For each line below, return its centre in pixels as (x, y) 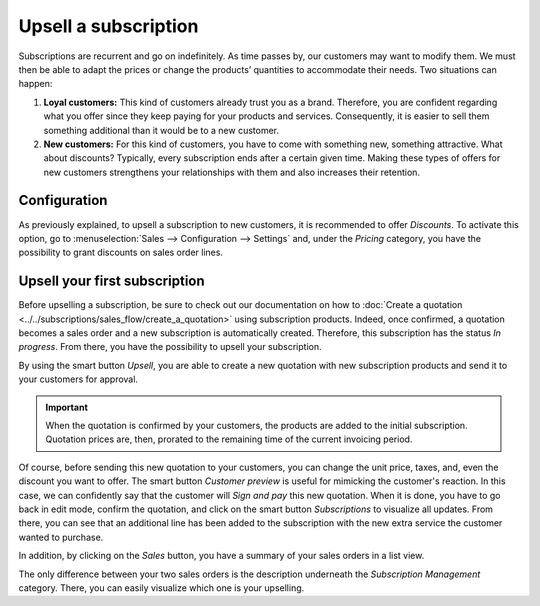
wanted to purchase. (61, 537)
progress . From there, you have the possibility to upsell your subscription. (170, 347)
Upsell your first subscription (111, 281)
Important (67, 407)
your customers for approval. (78, 379)
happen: (35, 84)
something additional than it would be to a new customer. (161, 130)
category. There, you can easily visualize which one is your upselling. (161, 587)
